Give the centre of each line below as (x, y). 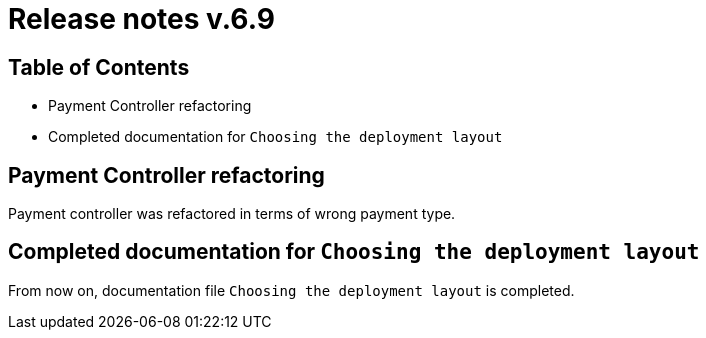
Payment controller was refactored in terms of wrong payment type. (232, 214)
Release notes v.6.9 (141, 19)
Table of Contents (99, 67)
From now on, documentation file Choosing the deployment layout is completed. (291, 290)
